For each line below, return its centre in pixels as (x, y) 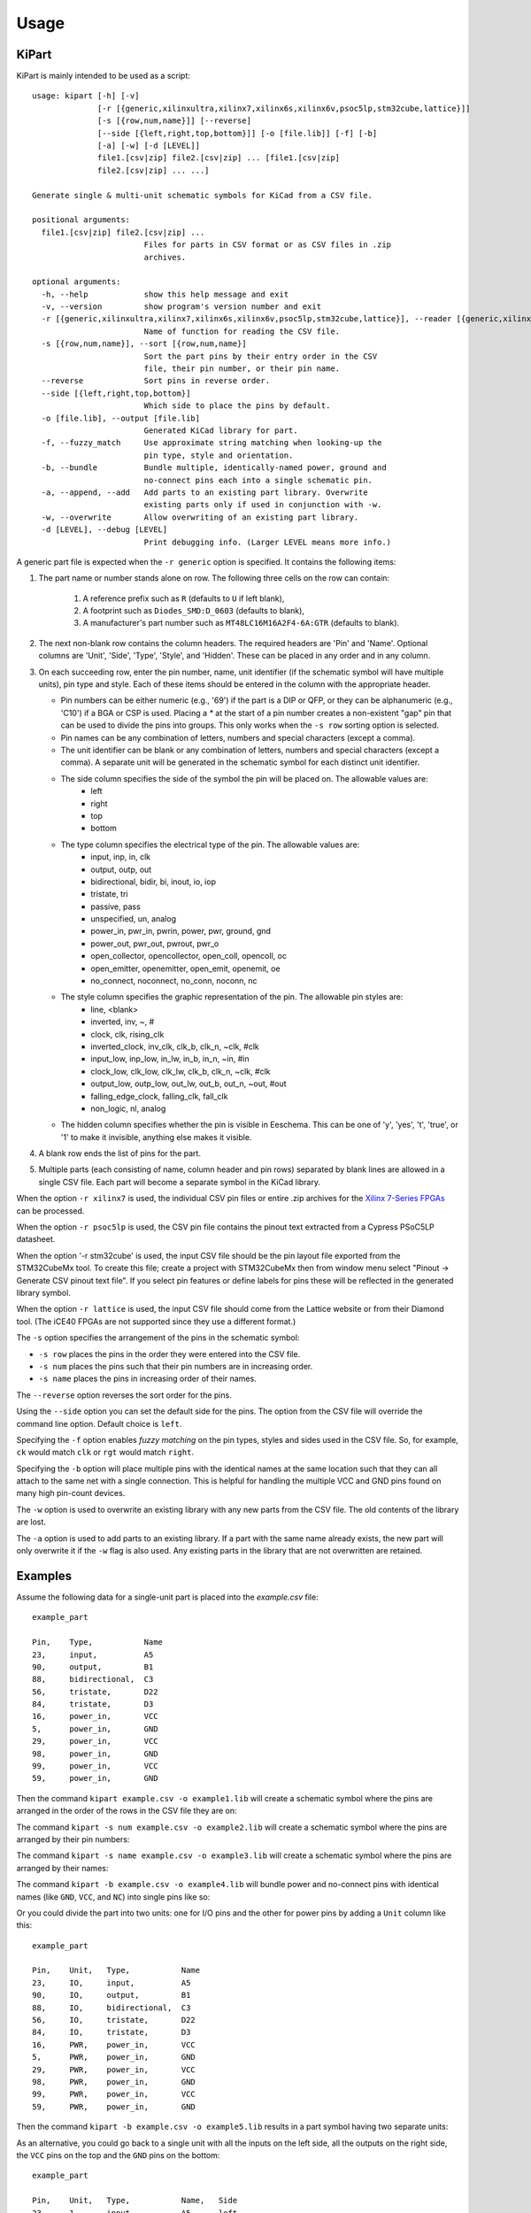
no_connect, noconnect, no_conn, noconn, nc (174, 981)
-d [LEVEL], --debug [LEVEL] (104, 530)
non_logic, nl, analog (128, 1108)
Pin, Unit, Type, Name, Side (135, 2201)
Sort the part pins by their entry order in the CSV (261, 356)
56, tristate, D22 (95, 1692)
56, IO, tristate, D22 (114, 2020)
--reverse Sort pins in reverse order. (155, 381)
